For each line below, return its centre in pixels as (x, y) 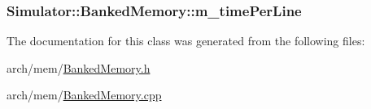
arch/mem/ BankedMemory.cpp (84, 95)
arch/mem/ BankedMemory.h (79, 67)
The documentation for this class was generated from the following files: (186, 41)
